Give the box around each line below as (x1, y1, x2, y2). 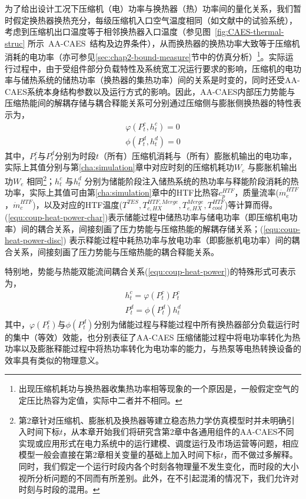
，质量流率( (234, 186, 280, 199)
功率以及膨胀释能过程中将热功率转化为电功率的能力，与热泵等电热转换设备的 (5, 342, 301, 355)
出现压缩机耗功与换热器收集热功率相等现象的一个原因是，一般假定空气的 (18, 382, 299, 395)
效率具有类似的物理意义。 (5, 353, 104, 366)
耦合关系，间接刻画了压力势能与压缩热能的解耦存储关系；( (37, 222, 264, 234)
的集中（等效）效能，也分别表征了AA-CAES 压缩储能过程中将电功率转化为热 (5, 331, 301, 343)
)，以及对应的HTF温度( (32, 198, 122, 210)
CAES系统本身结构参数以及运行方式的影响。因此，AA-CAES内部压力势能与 (5, 85, 295, 97)
